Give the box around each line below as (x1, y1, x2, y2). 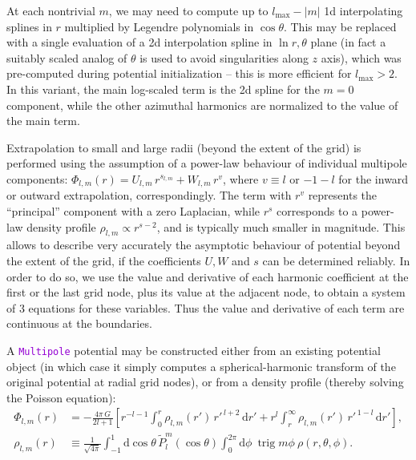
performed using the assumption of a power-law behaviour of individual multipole (6, 155, 407, 171)
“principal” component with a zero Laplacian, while (6, 202, 261, 219)
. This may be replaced (283, 18, 397, 34)
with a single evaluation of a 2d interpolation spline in (6, 34, 273, 50)
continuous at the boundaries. (6, 315, 152, 332)
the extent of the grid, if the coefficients (6, 252, 201, 268)
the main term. (6, 112, 80, 129)
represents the (308, 187, 378, 204)
